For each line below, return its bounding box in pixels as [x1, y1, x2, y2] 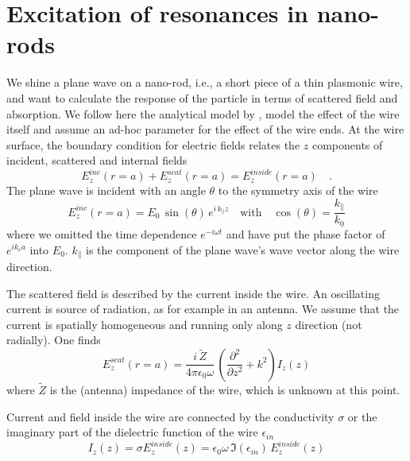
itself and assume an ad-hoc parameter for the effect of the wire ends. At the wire [6, 121, 404, 138]
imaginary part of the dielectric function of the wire [6, 424, 258, 440]
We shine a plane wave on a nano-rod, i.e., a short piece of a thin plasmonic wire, [6, 74, 403, 91]
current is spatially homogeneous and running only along [6, 316, 283, 332]
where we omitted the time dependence [6, 225, 197, 242]
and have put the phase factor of [226, 225, 385, 242]
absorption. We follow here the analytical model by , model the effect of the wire [6, 105, 400, 122]
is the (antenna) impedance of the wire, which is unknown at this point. [49, 382, 400, 398]
